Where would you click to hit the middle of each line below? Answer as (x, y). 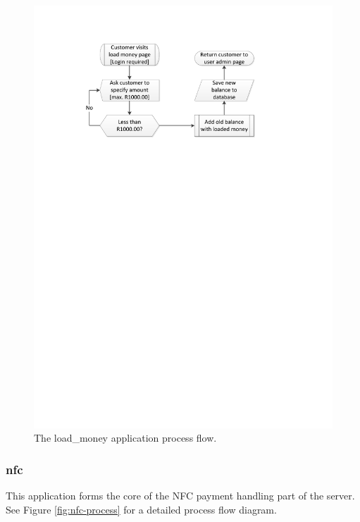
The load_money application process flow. (125, 438)
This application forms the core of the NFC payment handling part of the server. (180, 496)
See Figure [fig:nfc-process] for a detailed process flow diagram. (141, 509)
